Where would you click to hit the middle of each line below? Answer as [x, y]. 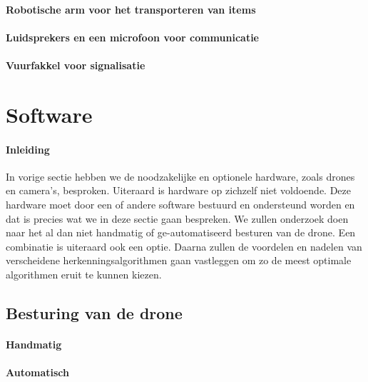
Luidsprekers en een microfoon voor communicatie [132, 37]
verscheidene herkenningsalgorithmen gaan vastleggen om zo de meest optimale [179, 260]
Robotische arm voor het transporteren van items [131, 9]
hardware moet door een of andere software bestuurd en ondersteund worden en [180, 204]
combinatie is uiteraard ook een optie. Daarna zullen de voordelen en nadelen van [184, 246]
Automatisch [37, 372]
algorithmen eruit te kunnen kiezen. [84, 274]
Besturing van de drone [94, 312]
